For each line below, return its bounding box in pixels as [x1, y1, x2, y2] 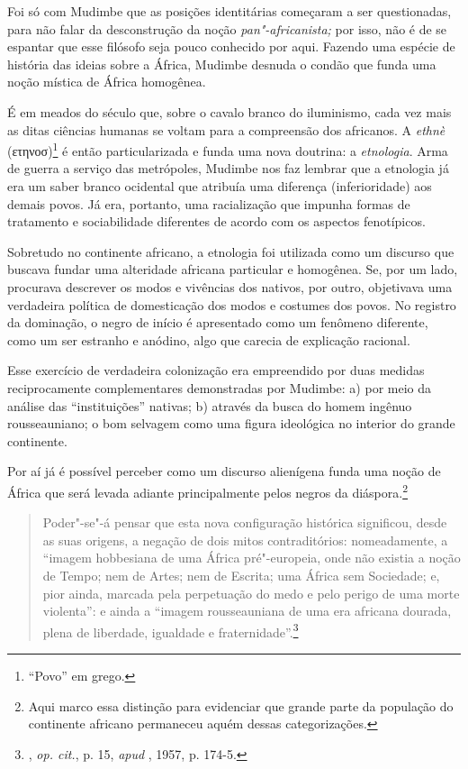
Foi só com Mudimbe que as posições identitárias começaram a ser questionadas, [7, 2, 452, 20]
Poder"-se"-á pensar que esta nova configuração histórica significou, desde [42, 513, 447, 532]
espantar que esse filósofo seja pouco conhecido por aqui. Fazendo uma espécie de [7, 37, 455, 56]
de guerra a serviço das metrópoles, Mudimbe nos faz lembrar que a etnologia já [7, 159, 449, 178]
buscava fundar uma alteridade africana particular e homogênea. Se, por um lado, [7, 260, 458, 279]
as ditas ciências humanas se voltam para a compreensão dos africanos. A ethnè [7, 120, 445, 139]
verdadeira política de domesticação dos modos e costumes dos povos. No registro [7, 295, 456, 314]
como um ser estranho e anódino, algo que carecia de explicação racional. [7, 330, 410, 349]
